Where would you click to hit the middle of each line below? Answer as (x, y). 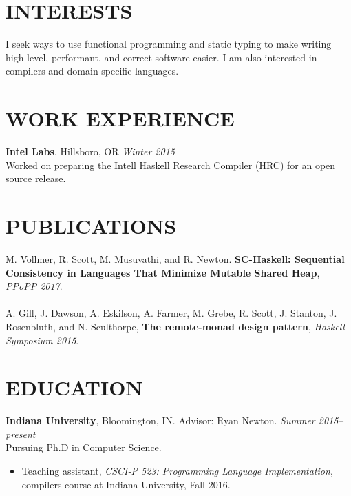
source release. (36, 178)
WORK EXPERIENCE (120, 118)
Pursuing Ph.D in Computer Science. (84, 447)
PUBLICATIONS (91, 226)
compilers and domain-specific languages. (92, 71)
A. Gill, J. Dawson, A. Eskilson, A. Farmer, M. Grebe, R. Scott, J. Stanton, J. (171, 313)
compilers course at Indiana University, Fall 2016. (126, 484)
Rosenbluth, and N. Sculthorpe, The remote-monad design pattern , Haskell (175, 326)
